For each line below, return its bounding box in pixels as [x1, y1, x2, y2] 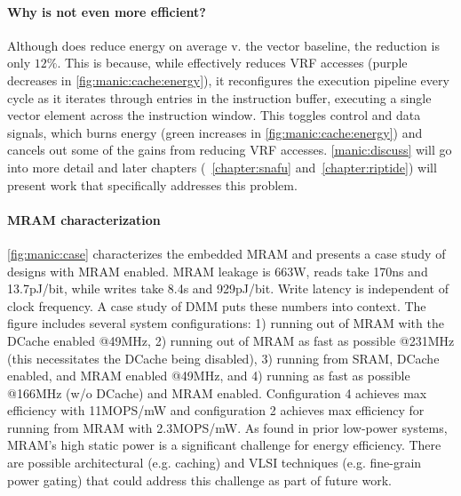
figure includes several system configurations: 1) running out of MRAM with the [7, 314, 444, 332]
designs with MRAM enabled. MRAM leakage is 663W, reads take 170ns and [7, 261, 428, 280]
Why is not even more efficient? [7, 2, 206, 20]
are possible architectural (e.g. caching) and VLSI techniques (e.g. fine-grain [7, 453, 422, 472]
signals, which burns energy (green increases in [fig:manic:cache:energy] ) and [7, 123, 423, 141]
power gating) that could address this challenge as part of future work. [7, 470, 392, 489]
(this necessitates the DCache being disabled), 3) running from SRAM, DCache [7, 348, 440, 367]
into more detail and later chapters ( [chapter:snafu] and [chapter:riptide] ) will [7, 157, 437, 176]
